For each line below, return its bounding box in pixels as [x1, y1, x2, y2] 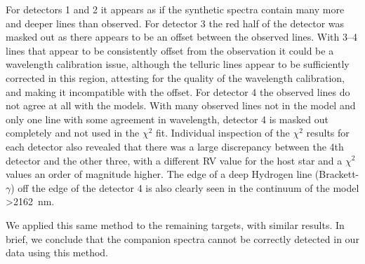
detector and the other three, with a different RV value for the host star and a [6, 153, 343, 167]
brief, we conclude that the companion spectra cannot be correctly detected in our [6, 231, 359, 246]
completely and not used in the [6, 125, 140, 140]
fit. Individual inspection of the [156, 125, 290, 140]
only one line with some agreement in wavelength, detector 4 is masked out [6, 111, 328, 126]
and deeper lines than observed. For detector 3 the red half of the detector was [6, 15, 345, 30]
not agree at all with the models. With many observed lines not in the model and [6, 98, 356, 113]
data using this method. [6, 245, 109, 260]
